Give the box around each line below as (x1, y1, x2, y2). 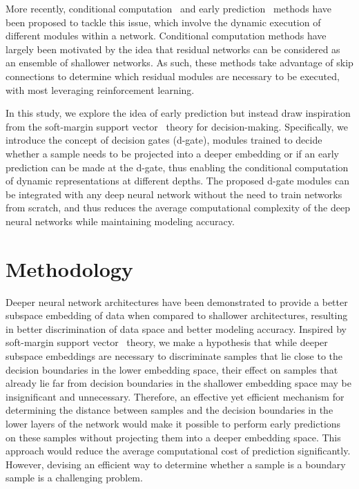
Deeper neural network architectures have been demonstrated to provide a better (6, 294, 348, 309)
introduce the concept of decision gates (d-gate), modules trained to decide (6, 133, 322, 147)
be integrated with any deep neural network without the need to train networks (6, 186, 342, 201)
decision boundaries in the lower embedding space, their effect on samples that (6, 362, 338, 376)
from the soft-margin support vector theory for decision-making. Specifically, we (6, 119, 348, 133)
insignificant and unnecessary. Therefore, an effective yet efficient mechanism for (6, 389, 345, 403)
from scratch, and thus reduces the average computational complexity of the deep (6, 200, 350, 215)
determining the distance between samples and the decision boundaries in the (6, 403, 333, 417)
